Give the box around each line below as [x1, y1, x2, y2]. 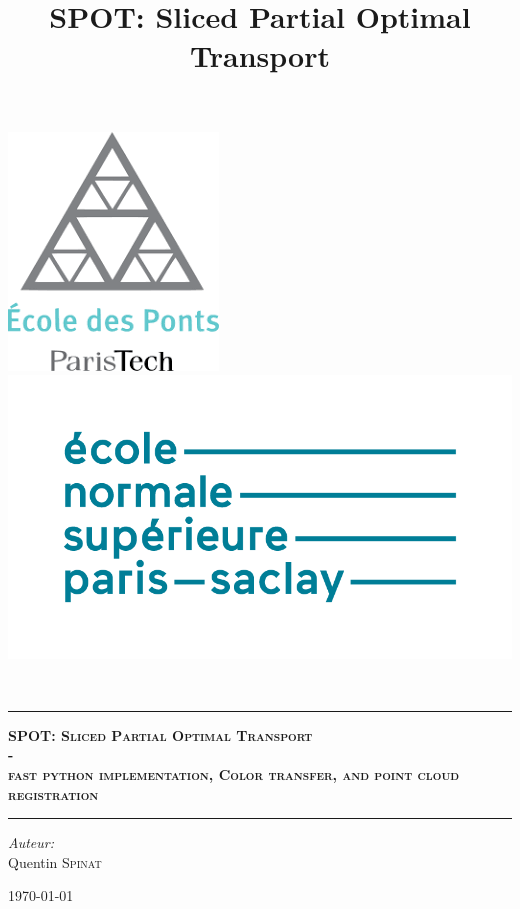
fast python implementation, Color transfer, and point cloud [8, 763, 460, 784]
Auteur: [8, 832, 55, 853]
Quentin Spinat [8, 851, 102, 872]
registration [8, 783, 99, 804]
